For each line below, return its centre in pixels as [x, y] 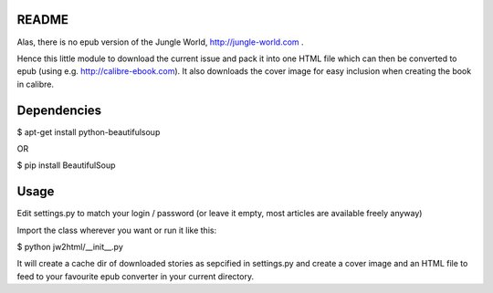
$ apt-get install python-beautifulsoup [89, 131]
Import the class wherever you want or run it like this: [117, 230]
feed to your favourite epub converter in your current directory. [136, 276]
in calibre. [36, 84]
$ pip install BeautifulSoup [66, 165]
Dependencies [59, 110]
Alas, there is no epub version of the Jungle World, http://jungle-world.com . [161, 42]
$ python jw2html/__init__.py [70, 247]
